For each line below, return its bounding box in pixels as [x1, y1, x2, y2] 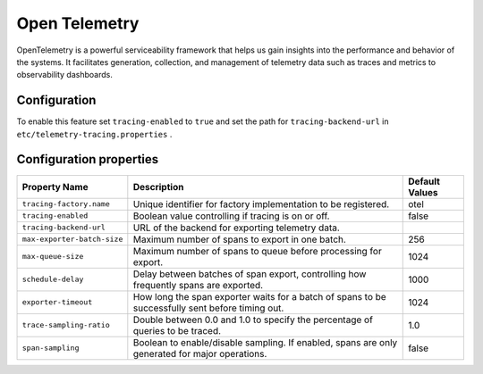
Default [408, 175, 440, 187]
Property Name [21, 180, 89, 193]
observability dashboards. [16, 70, 114, 80]
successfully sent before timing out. [132, 302, 284, 314]
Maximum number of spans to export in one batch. [132, 233, 346, 245]
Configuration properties [16, 152, 159, 167]
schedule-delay [21, 275, 84, 285]
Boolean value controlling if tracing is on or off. [132, 210, 330, 222]
